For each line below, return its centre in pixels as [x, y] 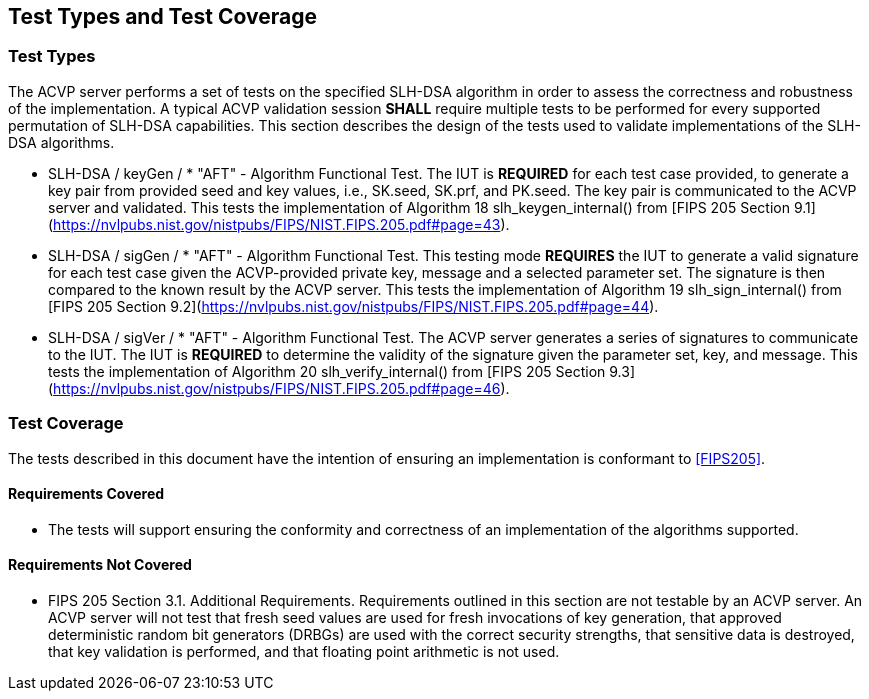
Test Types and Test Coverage [162, 16]
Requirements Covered [86, 494]
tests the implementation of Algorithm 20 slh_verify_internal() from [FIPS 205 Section [327, 371]
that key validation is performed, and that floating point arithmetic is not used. [304, 651]
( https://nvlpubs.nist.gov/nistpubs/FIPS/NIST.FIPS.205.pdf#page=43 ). [279, 224]
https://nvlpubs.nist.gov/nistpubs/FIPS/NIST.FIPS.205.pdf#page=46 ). [281, 388]
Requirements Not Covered [100, 565]
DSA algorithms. [61, 142]
